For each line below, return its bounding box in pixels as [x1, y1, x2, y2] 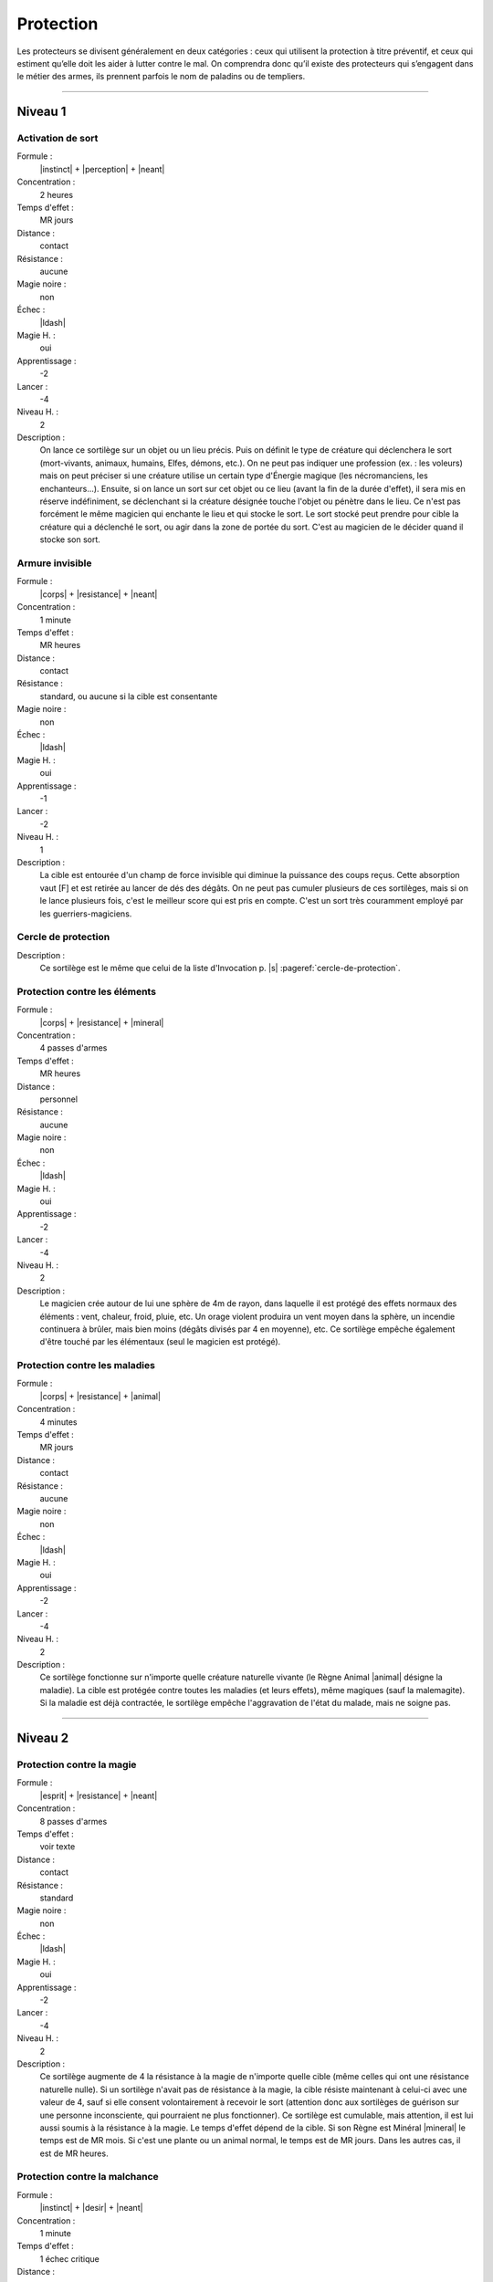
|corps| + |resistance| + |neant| [39, 589, 158, 600]
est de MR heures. [39, 2148, 109, 2159]
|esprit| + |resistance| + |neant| [39, 1790, 158, 1801]
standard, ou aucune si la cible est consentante [39, 690, 218, 702]
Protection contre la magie [16, 1758, 137, 1771]
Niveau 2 [16, 1731, 69, 1746]
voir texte [39, 1841, 76, 1852]
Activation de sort [16, 132, 99, 145]
